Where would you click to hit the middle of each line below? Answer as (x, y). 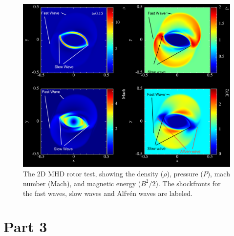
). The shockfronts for (188, 183)
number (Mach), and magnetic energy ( (82, 183)
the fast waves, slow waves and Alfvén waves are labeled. (108, 193)
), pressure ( (185, 174)
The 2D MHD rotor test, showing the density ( (93, 174)
